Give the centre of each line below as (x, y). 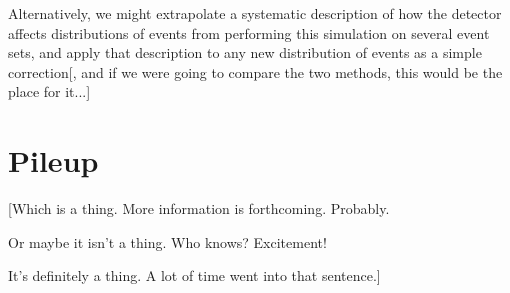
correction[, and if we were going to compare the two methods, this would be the (255, 71)
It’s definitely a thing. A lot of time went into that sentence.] (194, 275)
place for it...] (49, 91)
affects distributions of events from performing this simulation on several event (249, 32)
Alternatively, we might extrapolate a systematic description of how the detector (255, 13)
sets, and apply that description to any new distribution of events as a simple (245, 52)
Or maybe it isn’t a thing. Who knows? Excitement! (167, 241)
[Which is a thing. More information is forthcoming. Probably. (199, 208)
